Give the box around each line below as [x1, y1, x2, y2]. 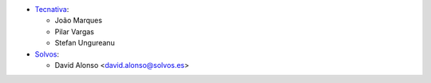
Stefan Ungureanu [54, 38, 115, 48]
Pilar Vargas [54, 26, 95, 36]
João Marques [54, 16, 103, 26]
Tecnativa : [34, 5, 69, 14]
